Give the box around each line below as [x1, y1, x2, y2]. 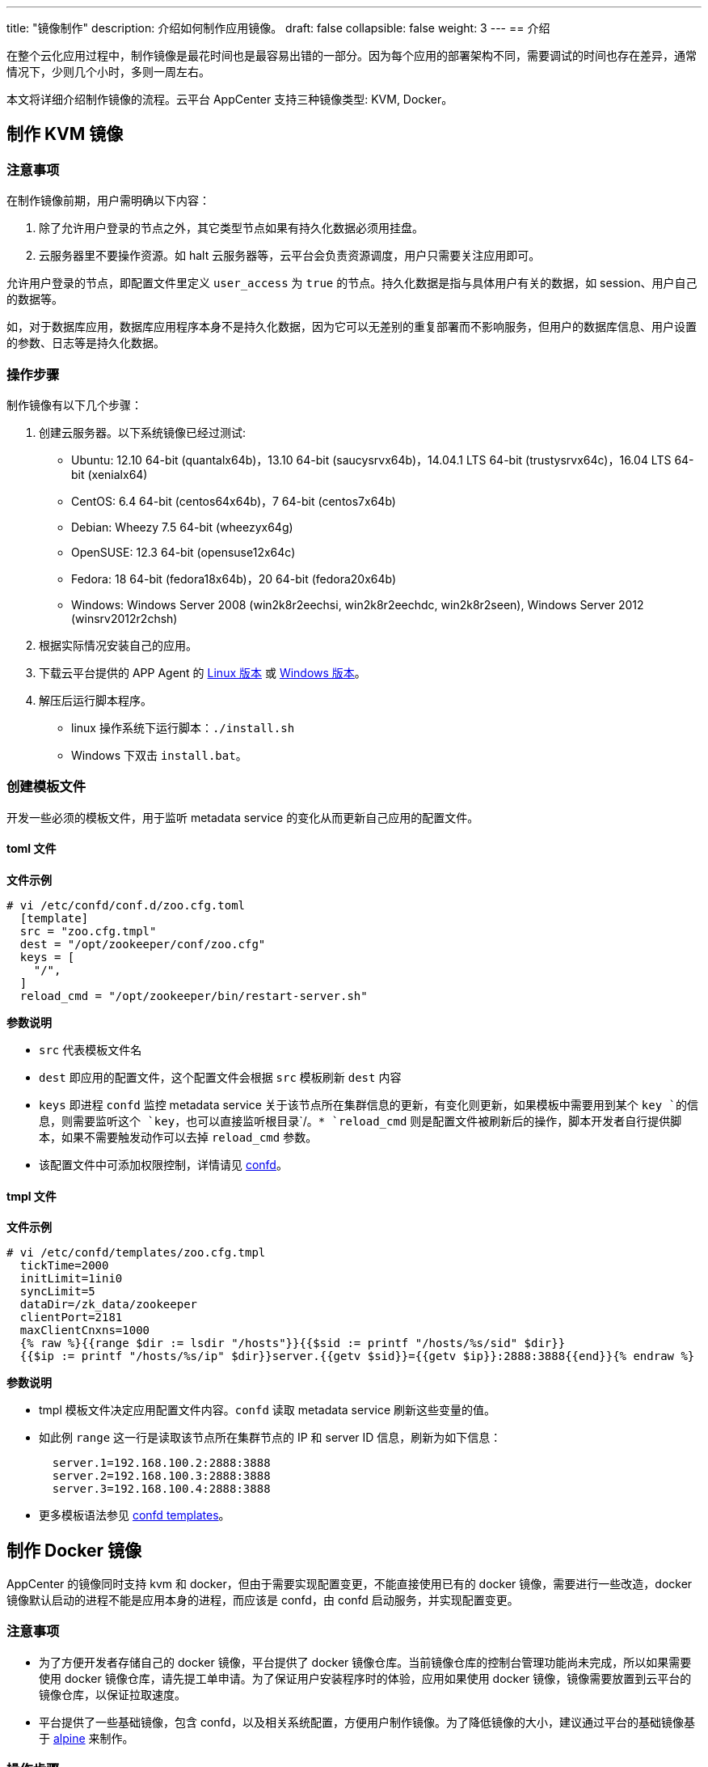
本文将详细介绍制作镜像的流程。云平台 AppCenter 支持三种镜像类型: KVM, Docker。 [6, 92, 453, 106]
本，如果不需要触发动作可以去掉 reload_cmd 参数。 [39, 1129, 318, 1144]
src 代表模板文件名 [39, 1042, 142, 1057]
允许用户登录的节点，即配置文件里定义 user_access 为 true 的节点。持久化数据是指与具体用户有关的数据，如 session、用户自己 [6, 276, 697, 290]
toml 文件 [6, 841, 57, 856]
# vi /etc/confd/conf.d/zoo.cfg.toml [6, 898, 246, 912]
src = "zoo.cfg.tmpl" [19, 924, 157, 938]
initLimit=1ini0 [19, 1272, 123, 1286]
